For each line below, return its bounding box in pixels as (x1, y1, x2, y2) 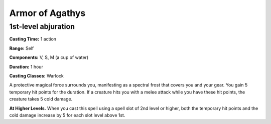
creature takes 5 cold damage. (9, 96, 73, 102)
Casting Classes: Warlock (9, 72, 64, 78)
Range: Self (9, 45, 34, 51)
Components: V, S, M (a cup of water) (9, 54, 89, 60)
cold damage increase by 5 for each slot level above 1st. (9, 112, 125, 118)
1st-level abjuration (9, 22, 75, 31)
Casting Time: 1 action (9, 36, 57, 42)
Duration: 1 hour (9, 63, 44, 69)
